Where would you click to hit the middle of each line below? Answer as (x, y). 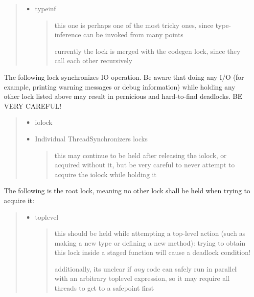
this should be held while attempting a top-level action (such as (150, 233)
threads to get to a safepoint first (104, 288)
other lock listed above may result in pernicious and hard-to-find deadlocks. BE (123, 96)
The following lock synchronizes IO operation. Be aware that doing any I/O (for (124, 77)
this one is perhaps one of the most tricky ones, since (134, 25)
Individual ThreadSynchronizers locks (91, 138)
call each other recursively (93, 60)
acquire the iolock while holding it (105, 174)
